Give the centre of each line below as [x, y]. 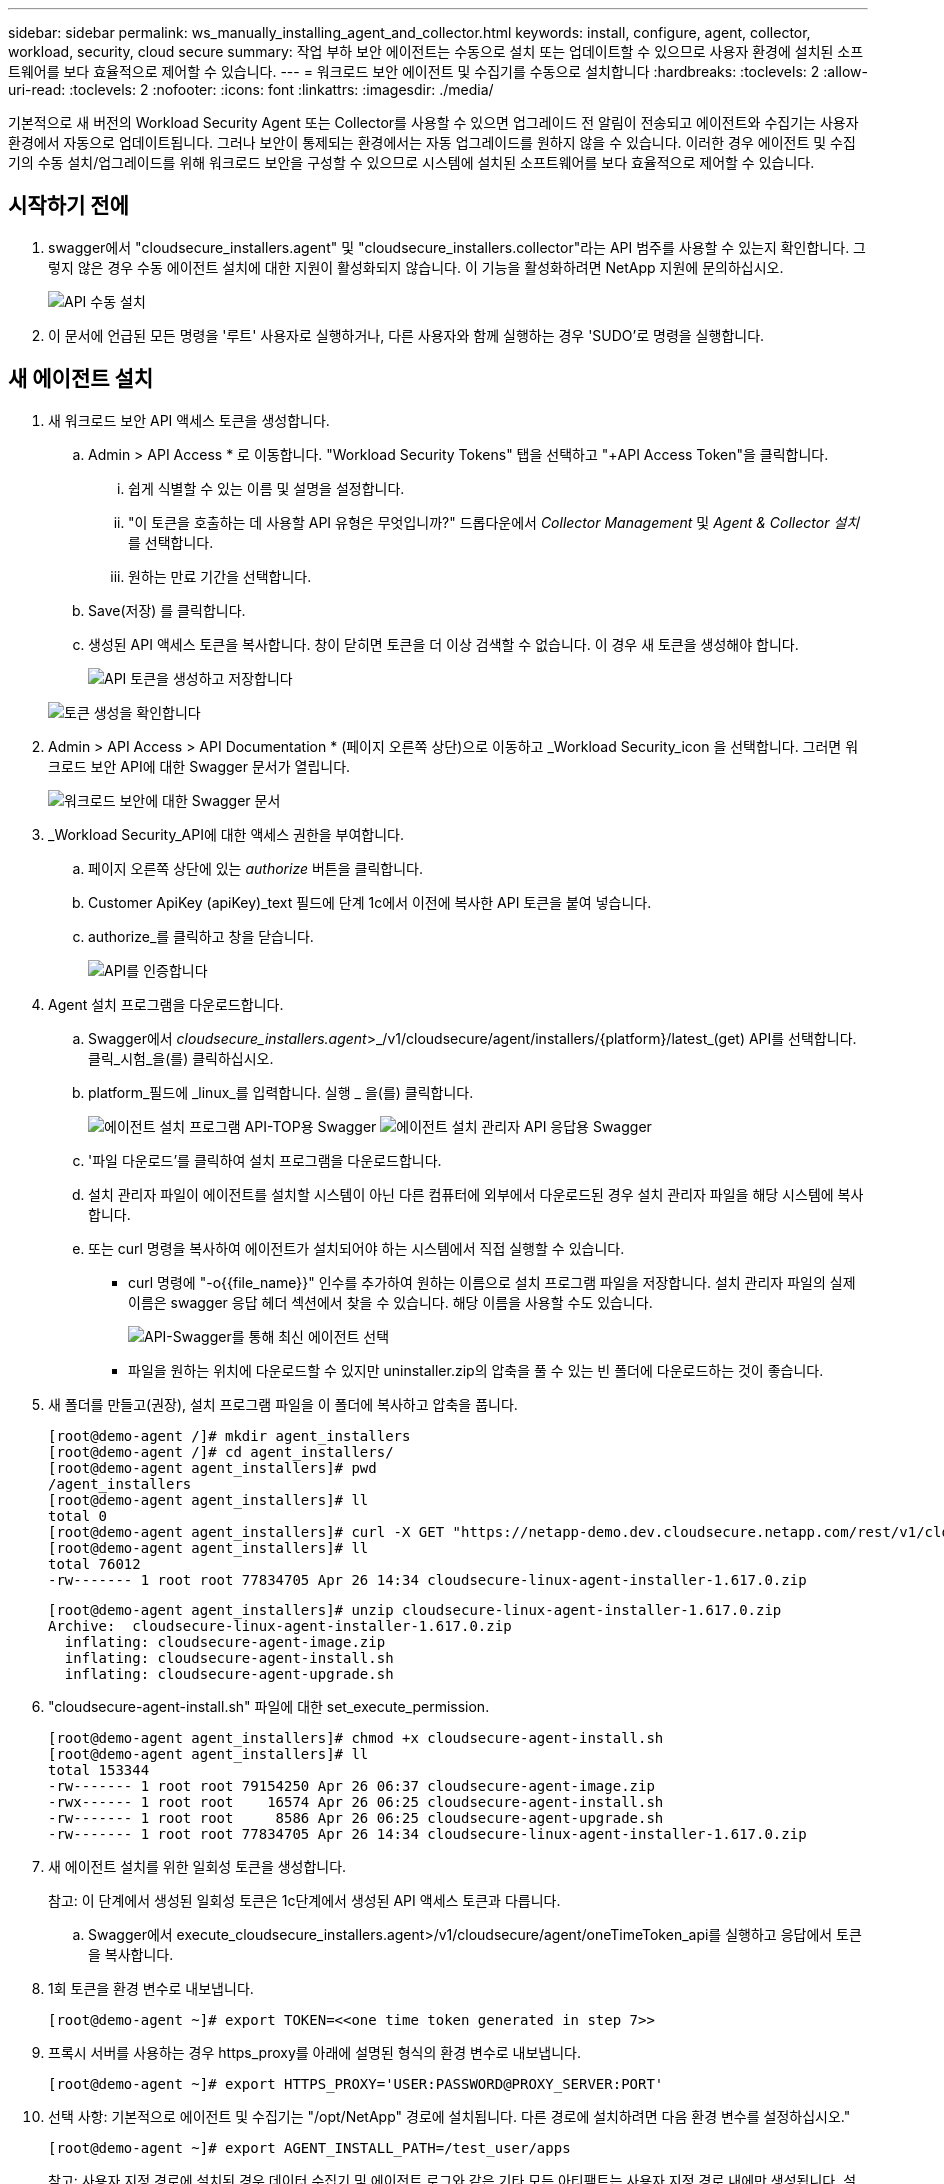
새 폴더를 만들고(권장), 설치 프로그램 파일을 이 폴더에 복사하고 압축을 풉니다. [283, 1404]
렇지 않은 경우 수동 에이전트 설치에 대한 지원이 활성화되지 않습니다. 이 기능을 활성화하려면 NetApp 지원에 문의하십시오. [416, 267]
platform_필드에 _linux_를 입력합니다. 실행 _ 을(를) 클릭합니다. [281, 1092]
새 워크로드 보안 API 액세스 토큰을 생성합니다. [189, 420]
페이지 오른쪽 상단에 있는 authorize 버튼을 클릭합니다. [255, 868]
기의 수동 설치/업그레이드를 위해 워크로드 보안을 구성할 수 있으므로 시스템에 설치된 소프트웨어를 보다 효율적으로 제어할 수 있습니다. [411, 162]
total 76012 [94, 1563]
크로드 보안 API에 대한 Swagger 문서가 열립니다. [199, 766]
